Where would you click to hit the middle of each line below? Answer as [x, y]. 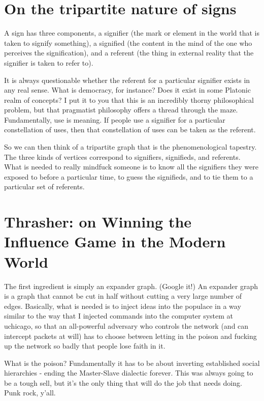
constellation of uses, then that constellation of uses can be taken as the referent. [130, 130]
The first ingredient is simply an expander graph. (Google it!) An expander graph [131, 286]
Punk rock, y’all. [30, 393]
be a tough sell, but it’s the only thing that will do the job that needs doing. [123, 382]
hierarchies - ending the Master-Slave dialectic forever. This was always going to [129, 373]
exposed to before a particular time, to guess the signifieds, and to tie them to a [129, 176]
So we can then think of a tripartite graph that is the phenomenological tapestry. [130, 147]
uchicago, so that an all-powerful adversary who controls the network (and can [126, 325]
